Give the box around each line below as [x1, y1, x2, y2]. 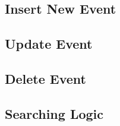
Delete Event [5, 69, 87, 87]
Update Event [5, 34, 93, 53]
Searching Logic [5, 104, 104, 122]
